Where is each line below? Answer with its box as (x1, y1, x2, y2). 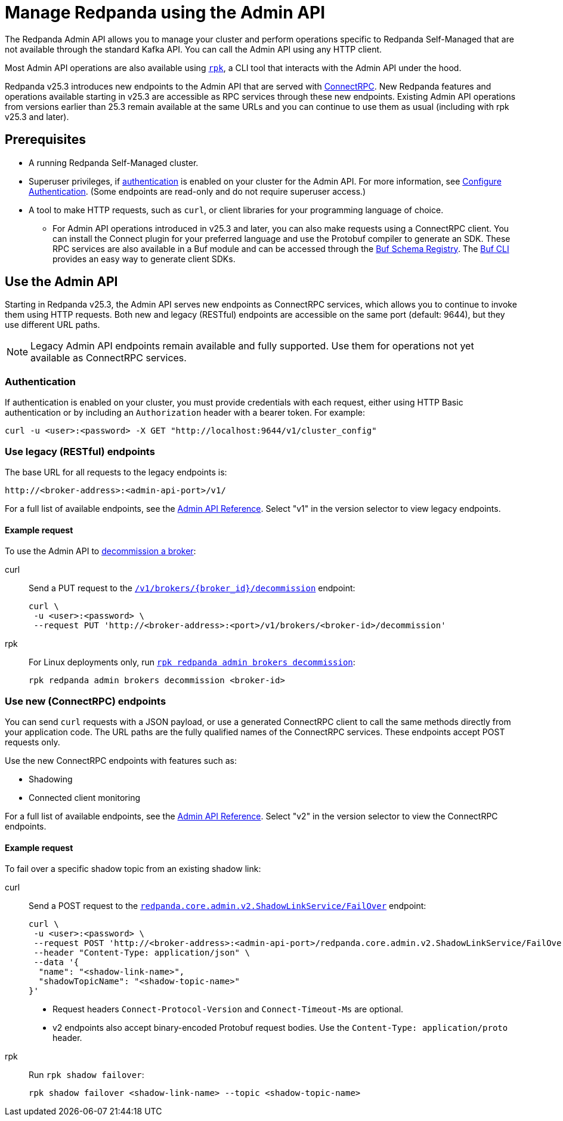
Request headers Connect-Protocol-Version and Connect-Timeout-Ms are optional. (52, 1004, 404, 1015)
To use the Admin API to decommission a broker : (5, 546, 196, 557)
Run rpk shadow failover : (29, 1070, 144, 1080)
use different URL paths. (5, 320, 100, 330)
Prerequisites (5, 132, 86, 148)
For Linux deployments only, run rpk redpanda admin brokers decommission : (29, 657, 355, 668)
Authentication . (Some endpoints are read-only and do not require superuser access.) (29, 186, 366, 196)
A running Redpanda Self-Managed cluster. (29, 157, 199, 168)
